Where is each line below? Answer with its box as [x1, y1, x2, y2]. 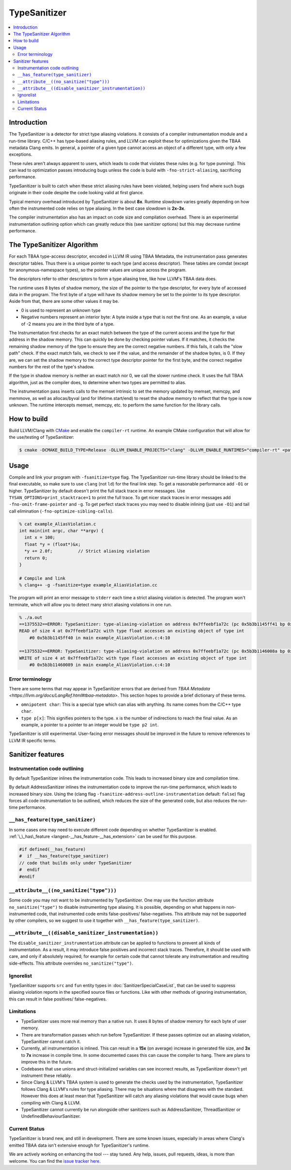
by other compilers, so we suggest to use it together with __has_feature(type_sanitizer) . [9, 918, 200, 923]
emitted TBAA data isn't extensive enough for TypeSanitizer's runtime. [9, 1142, 150, 1148]
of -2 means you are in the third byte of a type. [21, 321, 115, 327]
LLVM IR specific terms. [9, 737, 57, 743]
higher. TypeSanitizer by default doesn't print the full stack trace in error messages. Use [9, 488, 185, 494]
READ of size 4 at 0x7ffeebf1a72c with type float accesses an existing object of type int [19, 628, 244, 634]
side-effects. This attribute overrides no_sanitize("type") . [9, 960, 133, 966]
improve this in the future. [21, 1059, 73, 1065]
